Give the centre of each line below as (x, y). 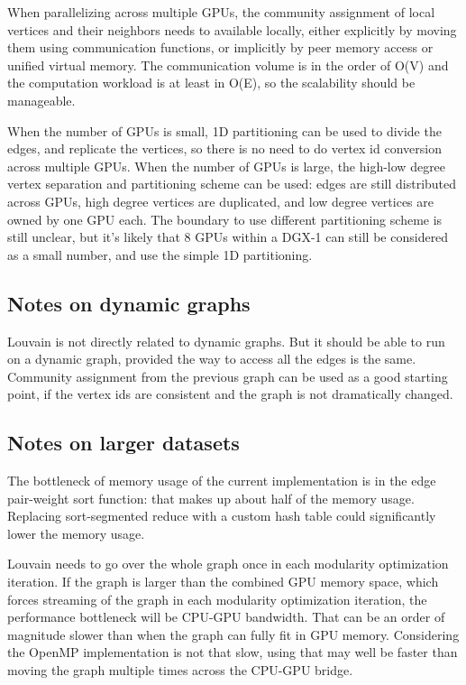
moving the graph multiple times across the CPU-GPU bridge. (180, 670)
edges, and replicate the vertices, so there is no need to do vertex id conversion (224, 148)
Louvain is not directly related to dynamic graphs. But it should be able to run (226, 341)
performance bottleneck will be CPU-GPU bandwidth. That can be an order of (226, 617)
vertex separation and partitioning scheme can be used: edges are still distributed (232, 184)
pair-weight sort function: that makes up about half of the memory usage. (211, 498)
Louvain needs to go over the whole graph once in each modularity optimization (228, 564)
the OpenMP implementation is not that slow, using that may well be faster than (233, 652)
